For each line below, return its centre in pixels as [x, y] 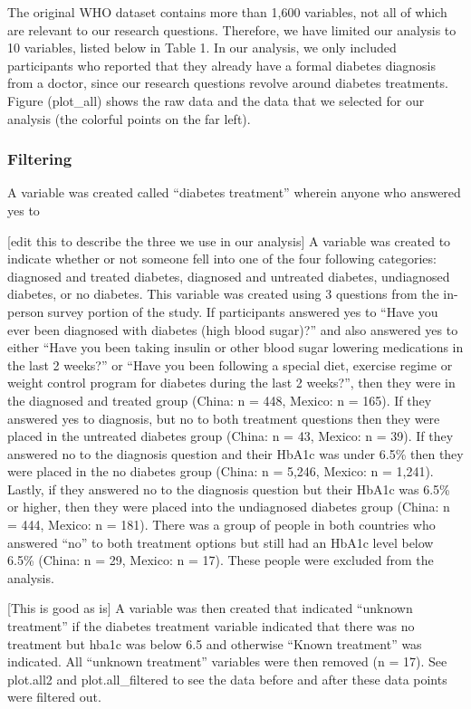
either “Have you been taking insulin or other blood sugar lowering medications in [235, 347]
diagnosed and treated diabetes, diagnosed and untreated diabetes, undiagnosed [229, 276]
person [26, 311]
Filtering [40, 159]
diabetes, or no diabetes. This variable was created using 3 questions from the [223, 294]
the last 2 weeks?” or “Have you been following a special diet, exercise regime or [230, 364]
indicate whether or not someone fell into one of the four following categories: [222, 259]
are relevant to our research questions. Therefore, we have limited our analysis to [232, 29]
